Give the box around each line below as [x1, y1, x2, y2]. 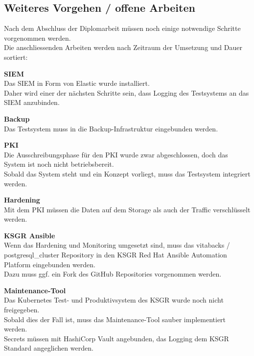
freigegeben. [4, 305, 40, 315]
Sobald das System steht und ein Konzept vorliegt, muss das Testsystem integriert [4, 168, 251, 178]
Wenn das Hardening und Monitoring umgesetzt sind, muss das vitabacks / [4, 240, 230, 250]
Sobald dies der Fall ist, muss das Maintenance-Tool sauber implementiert [4, 314, 226, 324]
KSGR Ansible [4, 230, 55, 240]
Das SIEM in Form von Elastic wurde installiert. [4, 78, 150, 88]
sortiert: [4, 51, 28, 62]
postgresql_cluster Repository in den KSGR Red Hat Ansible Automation [4, 250, 227, 260]
